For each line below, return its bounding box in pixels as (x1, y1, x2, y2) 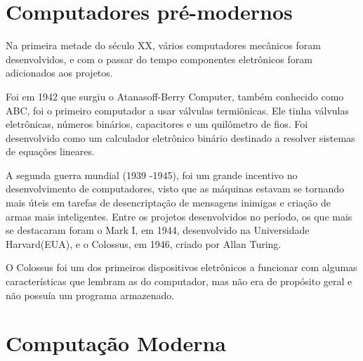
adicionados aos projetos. (6, 65, 113, 80)
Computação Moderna (6, 329, 226, 357)
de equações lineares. (6, 144, 95, 159)
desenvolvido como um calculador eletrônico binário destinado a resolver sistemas (6, 130, 355, 145)
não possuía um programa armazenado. (6, 287, 175, 302)
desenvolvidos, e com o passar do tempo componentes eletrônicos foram (6, 51, 312, 66)
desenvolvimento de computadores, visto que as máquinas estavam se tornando (6, 181, 345, 196)
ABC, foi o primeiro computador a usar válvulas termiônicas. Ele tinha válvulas (6, 103, 349, 117)
